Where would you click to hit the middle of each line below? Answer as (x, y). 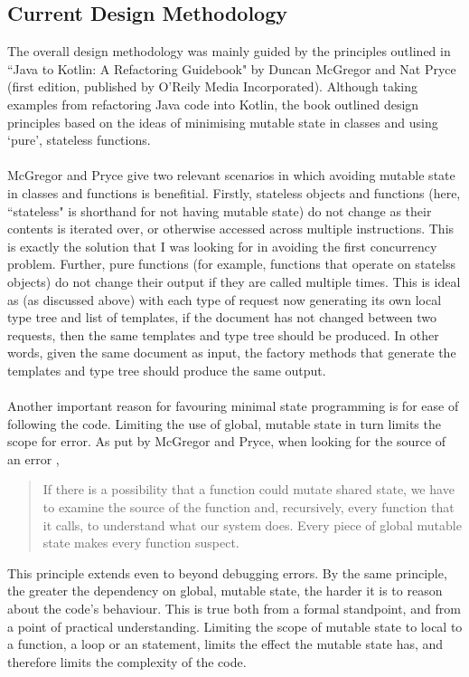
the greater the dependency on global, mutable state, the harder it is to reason (225, 591)
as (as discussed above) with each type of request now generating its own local (225, 299)
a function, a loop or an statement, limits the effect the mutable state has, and (225, 644)
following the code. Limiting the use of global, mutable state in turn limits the (224, 423)
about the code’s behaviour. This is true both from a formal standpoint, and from (234, 609)
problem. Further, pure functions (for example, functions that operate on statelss (231, 264)
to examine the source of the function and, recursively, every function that (249, 507)
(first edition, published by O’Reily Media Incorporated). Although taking (213, 86)
